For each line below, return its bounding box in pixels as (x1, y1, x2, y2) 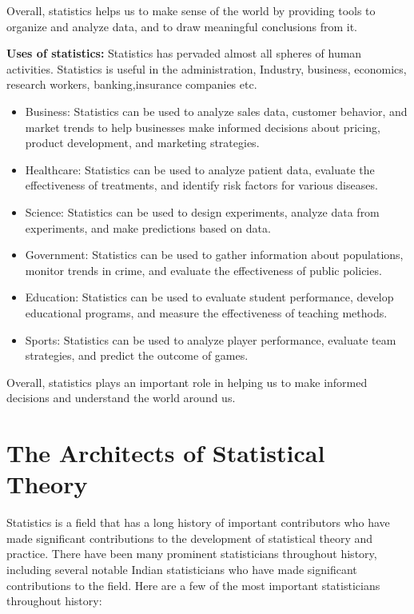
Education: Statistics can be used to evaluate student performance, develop (25, 289, 394, 305)
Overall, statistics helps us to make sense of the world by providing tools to (6, 2, 376, 18)
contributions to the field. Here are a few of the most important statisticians (6, 576, 380, 593)
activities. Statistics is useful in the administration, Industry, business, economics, (6, 60, 407, 77)
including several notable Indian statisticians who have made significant (6, 560, 357, 577)
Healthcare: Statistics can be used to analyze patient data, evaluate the (25, 161, 375, 177)
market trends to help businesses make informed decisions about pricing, (25, 118, 380, 135)
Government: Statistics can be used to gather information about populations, (25, 246, 404, 263)
